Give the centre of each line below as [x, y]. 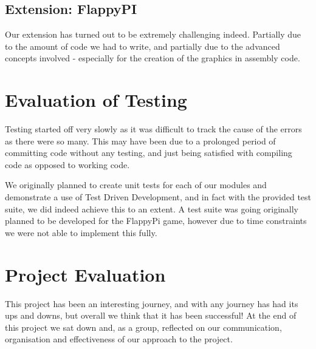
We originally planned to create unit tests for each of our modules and [136, 185]
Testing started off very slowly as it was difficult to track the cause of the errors [153, 129]
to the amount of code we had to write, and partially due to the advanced [143, 46]
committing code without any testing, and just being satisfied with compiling [149, 153]
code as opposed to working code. [67, 164]
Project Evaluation [85, 274]
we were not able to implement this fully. [81, 232]
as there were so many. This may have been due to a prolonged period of [140, 141]
